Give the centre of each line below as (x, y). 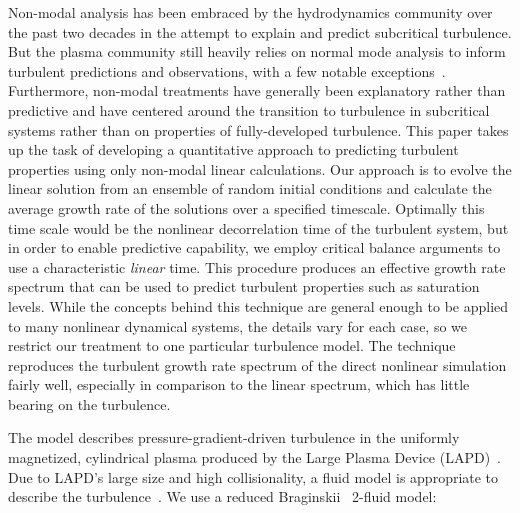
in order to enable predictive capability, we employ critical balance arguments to (254, 247)
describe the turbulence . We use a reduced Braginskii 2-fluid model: (222, 496)
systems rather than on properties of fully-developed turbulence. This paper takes (258, 129)
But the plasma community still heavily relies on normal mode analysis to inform (257, 51)
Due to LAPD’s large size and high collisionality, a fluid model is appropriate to (253, 476)
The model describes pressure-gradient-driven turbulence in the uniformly (234, 437)
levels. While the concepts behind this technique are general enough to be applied (258, 305)
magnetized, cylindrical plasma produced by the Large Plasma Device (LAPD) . (255, 457)
